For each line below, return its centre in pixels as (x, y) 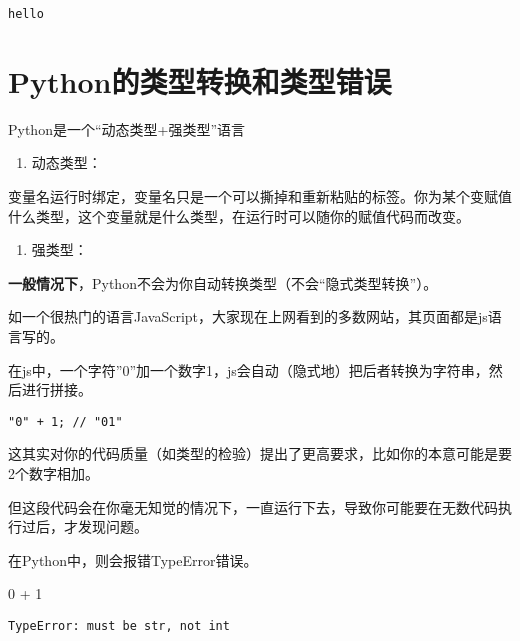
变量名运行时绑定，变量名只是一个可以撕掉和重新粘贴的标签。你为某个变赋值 (260, 195)
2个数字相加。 (53, 472)
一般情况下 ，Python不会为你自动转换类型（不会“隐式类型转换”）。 (223, 282)
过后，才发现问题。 (84, 526)
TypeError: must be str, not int (119, 625)
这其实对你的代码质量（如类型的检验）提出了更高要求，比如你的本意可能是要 (260, 453)
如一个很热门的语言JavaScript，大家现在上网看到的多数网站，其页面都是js (248, 316)
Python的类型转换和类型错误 (200, 80)
